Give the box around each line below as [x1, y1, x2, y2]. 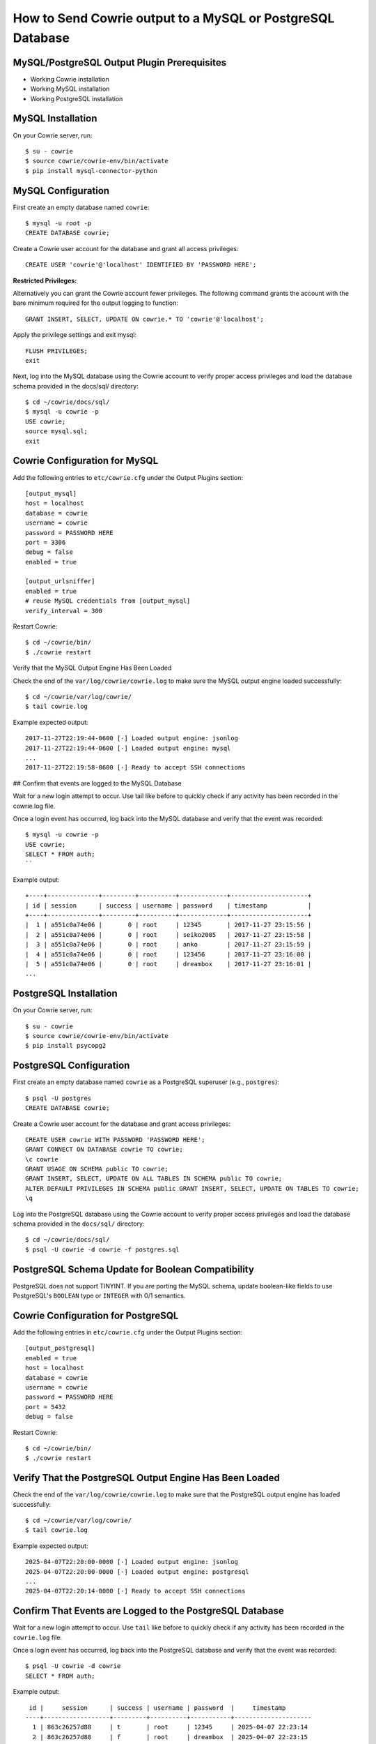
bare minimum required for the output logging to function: [13, 299, 179, 307]
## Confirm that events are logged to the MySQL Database [13, 779, 182, 788]
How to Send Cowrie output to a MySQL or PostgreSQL [13, 10, 335, 26]
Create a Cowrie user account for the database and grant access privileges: [13, 1120, 231, 1128]
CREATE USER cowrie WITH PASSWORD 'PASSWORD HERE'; [25, 1136, 205, 1143]
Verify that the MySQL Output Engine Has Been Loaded [13, 663, 172, 672]
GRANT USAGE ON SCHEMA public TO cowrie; [25, 1165, 169, 1173]
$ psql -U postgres [25, 1094, 92, 1102]
